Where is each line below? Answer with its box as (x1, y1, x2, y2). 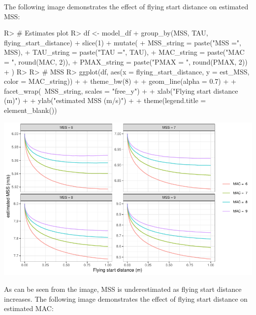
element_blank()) (4, 105, 57, 115)
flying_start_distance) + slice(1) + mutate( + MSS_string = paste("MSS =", (4, 37, 241, 47)
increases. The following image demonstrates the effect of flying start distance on (4, 293, 248, 304)
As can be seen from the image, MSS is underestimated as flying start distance (4, 283, 242, 294)
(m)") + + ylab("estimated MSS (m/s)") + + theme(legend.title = (4, 95, 206, 105)
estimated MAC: (4, 303, 54, 314)
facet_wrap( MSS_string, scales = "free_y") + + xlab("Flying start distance (4, 85, 238, 96)
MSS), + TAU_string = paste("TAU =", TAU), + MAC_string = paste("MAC (4, 47, 245, 57)
